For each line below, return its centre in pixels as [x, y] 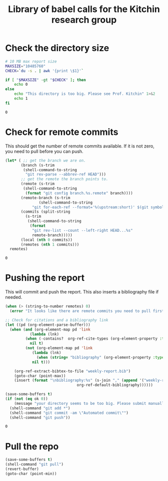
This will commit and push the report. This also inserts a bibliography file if [82, 292]
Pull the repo [32, 446]
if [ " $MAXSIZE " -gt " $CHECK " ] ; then [45, 80]
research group [84, 20]
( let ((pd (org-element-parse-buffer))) [48, 325]
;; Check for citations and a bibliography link [57, 320]
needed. [14, 297]
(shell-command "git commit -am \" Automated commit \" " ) [69, 413]
